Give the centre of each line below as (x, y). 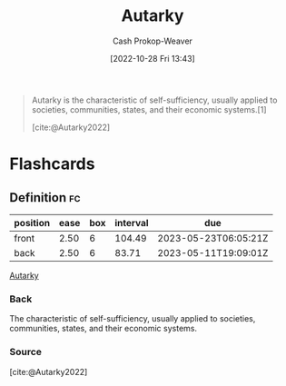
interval (132, 223)
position (32, 223)
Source (26, 352)
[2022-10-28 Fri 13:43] (153, 58)
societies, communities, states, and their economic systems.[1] (149, 109)
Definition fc (45, 198)
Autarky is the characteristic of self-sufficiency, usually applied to (154, 100)
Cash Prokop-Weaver (153, 41)
